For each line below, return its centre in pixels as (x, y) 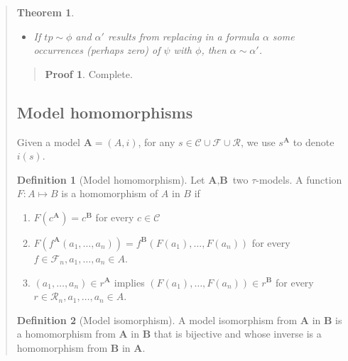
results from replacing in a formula (183, 36)
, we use (258, 141)
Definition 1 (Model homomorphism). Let (111, 179)
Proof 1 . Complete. (89, 73)
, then (214, 50)
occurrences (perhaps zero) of (97, 50)
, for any (157, 141)
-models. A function (299, 179)
